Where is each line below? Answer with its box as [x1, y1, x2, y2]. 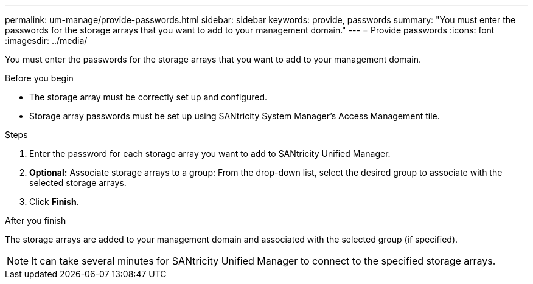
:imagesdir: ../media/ [5, 35, 88, 46]
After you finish [5, 215, 66, 226]
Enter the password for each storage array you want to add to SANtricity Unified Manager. [29, 148, 391, 159]
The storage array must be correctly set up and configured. [29, 92, 267, 102]
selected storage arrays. [29, 178, 127, 188]
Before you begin [5, 73, 74, 83]
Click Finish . [29, 196, 79, 207]
